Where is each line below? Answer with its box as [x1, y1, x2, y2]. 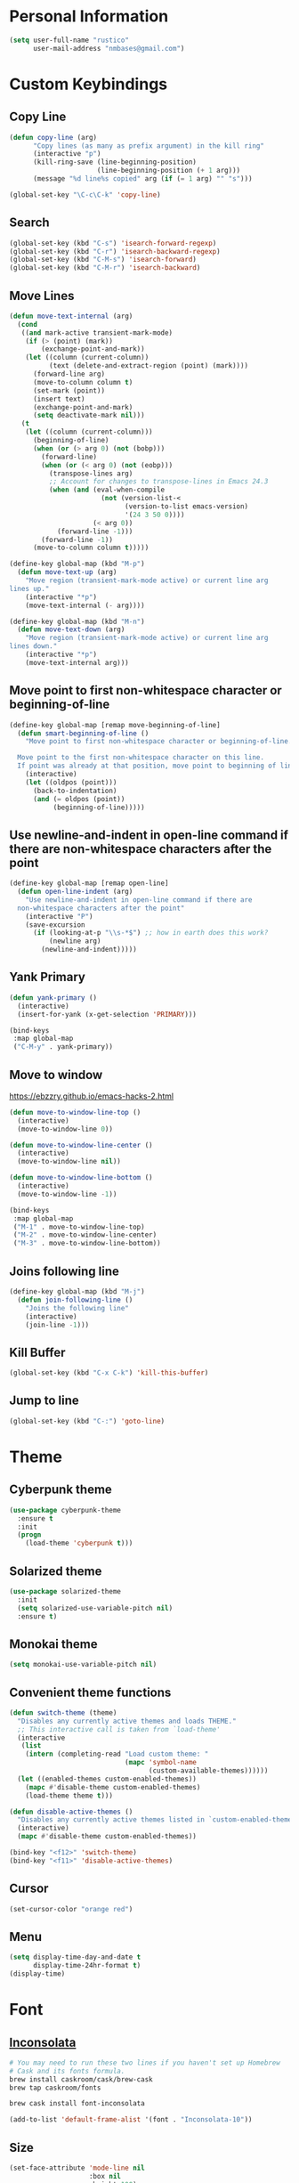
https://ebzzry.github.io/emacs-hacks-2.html [9, 1091, 174, 1101]
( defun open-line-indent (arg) [17, 888, 133, 897]
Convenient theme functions [9, 1684, 172, 1700]
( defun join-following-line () [17, 1295, 133, 1304]
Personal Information [9, 6, 169, 27]
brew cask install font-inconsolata [9, 2099, 145, 2108]
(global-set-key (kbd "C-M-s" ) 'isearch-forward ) [9, 256, 198, 264]
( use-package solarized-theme [9, 1587, 122, 1595]
